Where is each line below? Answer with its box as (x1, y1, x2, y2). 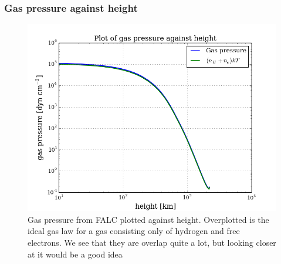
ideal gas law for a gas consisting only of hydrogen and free (28, 225, 240, 237)
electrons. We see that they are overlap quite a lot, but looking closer (28, 236, 276, 248)
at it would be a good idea (28, 248, 123, 260)
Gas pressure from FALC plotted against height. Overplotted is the (28, 213, 269, 225)
